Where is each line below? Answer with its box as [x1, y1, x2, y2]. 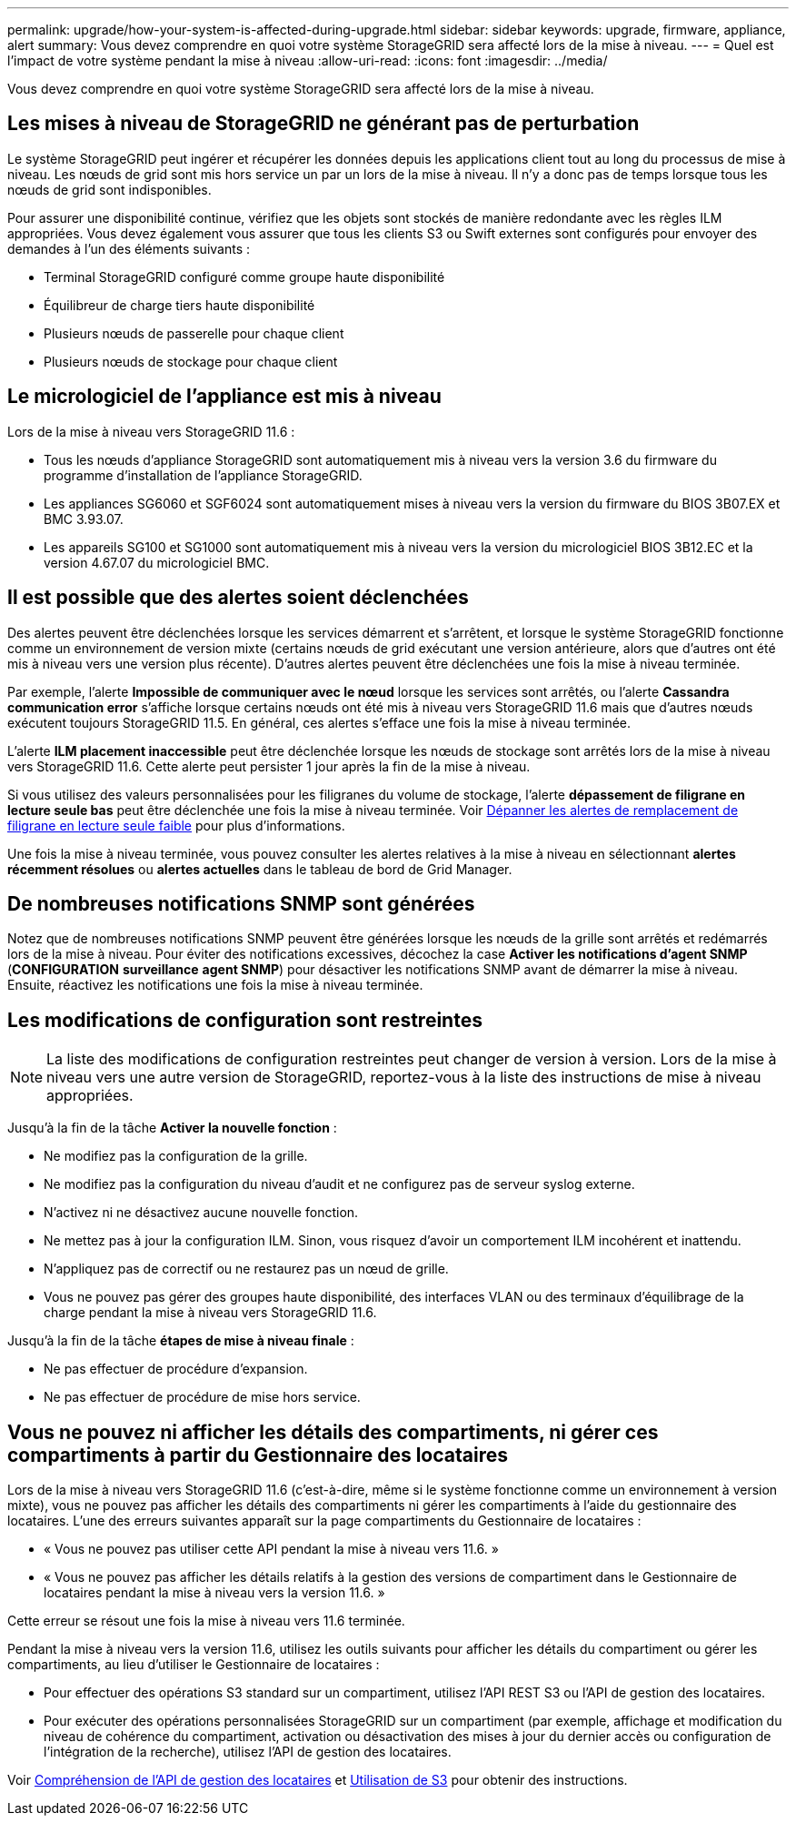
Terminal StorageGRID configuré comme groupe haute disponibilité [44, 268, 445, 285]
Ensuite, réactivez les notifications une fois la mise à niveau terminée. [7, 977, 423, 993]
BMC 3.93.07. [44, 510, 124, 527]
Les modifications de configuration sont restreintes [7, 1008, 483, 1032]
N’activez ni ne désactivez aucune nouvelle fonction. [44, 1204, 359, 1221]
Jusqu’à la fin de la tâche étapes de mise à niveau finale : [7, 1333, 354, 1349]
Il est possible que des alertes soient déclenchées [7, 586, 469, 609]
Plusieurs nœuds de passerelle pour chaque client [44, 325, 344, 341]
